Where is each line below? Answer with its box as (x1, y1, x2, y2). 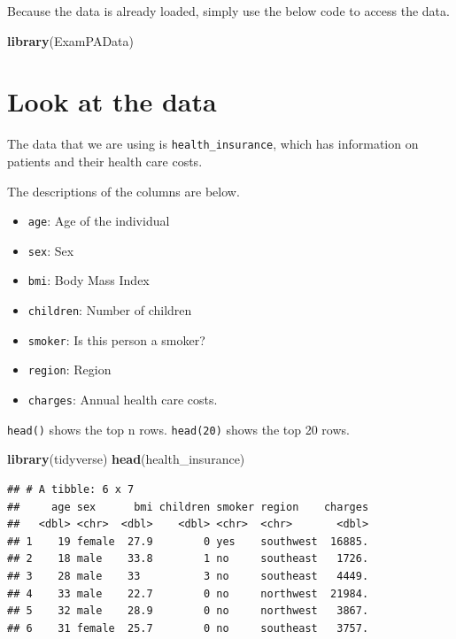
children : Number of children (27, 301, 192, 319)
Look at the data (7, 83, 217, 119)
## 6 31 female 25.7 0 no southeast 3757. (7, 621, 369, 635)
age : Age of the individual (27, 212, 170, 230)
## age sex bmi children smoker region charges (7, 500, 369, 513)
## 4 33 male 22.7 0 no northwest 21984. (7, 587, 369, 600)
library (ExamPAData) (7, 31, 134, 50)
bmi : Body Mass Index (27, 271, 150, 289)
